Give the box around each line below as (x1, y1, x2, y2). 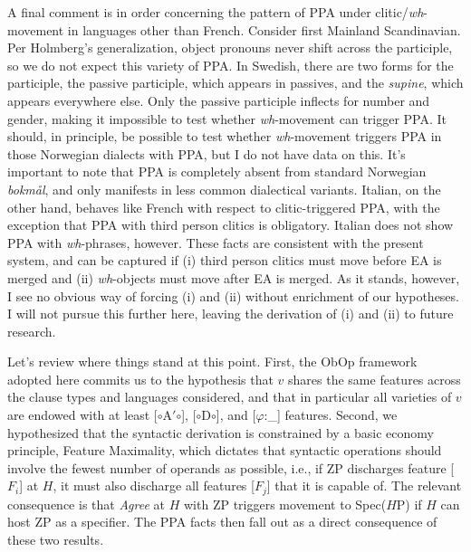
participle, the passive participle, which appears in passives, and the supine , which (7, 73, 464, 92)
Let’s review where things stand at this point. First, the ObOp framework (7, 352, 418, 371)
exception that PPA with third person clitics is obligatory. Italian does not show (7, 215, 454, 234)
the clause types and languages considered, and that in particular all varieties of (7, 387, 452, 406)
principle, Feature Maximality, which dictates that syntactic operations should (7, 441, 442, 460)
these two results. (7, 530, 104, 549)
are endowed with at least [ (7, 405, 158, 424)
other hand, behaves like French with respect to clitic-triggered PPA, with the (7, 197, 440, 216)
